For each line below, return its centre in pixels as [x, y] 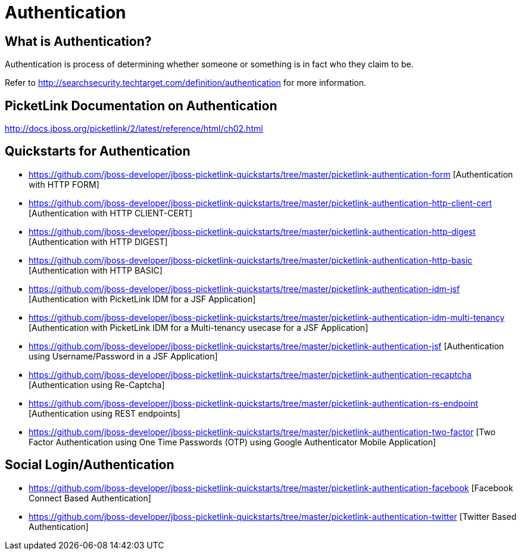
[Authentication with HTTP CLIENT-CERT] [110, 213]
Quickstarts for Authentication [98, 151]
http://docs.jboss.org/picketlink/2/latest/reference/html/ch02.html [134, 129]
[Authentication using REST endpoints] [104, 413]
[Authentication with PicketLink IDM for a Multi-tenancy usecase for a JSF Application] [199, 327]
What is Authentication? [78, 41]
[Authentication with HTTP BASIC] [96, 270]
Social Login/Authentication [90, 465]
